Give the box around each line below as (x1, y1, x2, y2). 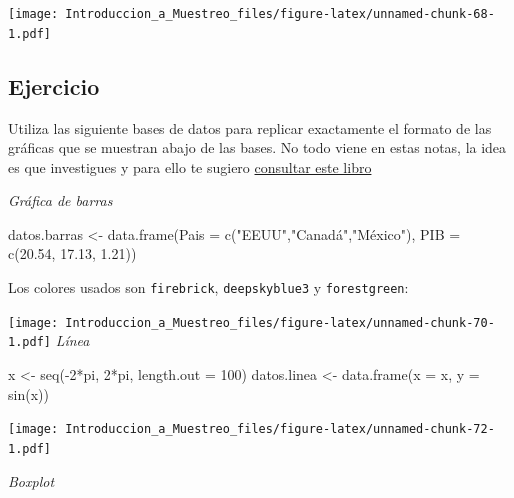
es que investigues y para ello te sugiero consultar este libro (8, 156, 372, 177)
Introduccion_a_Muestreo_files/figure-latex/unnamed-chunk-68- (65, 7, 495, 21)
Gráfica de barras (8, 190, 113, 211)
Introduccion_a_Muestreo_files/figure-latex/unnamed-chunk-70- (65, 315, 495, 330)
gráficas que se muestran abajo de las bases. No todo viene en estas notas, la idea (8, 137, 507, 158)
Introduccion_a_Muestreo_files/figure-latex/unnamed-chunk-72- (65, 422, 495, 437)
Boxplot (8, 470, 55, 491)
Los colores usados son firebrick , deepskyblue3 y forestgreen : (8, 277, 409, 298)
